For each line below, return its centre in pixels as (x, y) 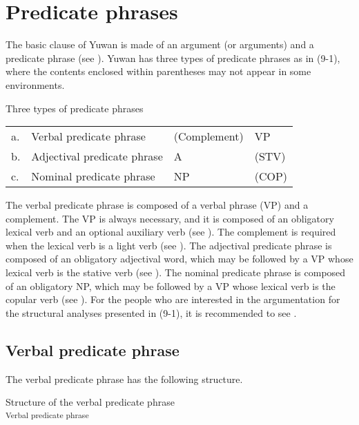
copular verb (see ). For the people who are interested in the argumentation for (173, 299)
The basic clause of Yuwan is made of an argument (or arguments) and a (160, 44)
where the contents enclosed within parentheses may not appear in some (158, 71)
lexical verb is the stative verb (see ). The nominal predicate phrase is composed (176, 272)
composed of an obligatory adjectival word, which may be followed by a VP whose (179, 259)
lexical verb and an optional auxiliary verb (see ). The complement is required (171, 232)
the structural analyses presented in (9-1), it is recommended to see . (151, 312)
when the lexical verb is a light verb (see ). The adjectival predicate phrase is (169, 245)
